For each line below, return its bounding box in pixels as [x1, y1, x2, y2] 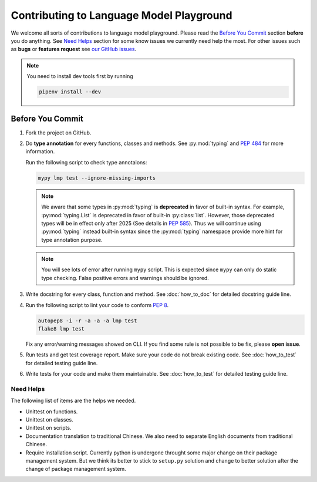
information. [25, 148, 55, 155]
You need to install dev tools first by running [26, 73, 133, 80]
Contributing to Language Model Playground [11, 9, 232, 22]
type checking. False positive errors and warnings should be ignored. [41, 274, 210, 281]
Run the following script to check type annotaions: [25, 159, 147, 166]
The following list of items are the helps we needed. [11, 397, 136, 405]
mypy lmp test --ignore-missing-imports [38, 174, 156, 181]
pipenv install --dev [39, 89, 102, 95]
